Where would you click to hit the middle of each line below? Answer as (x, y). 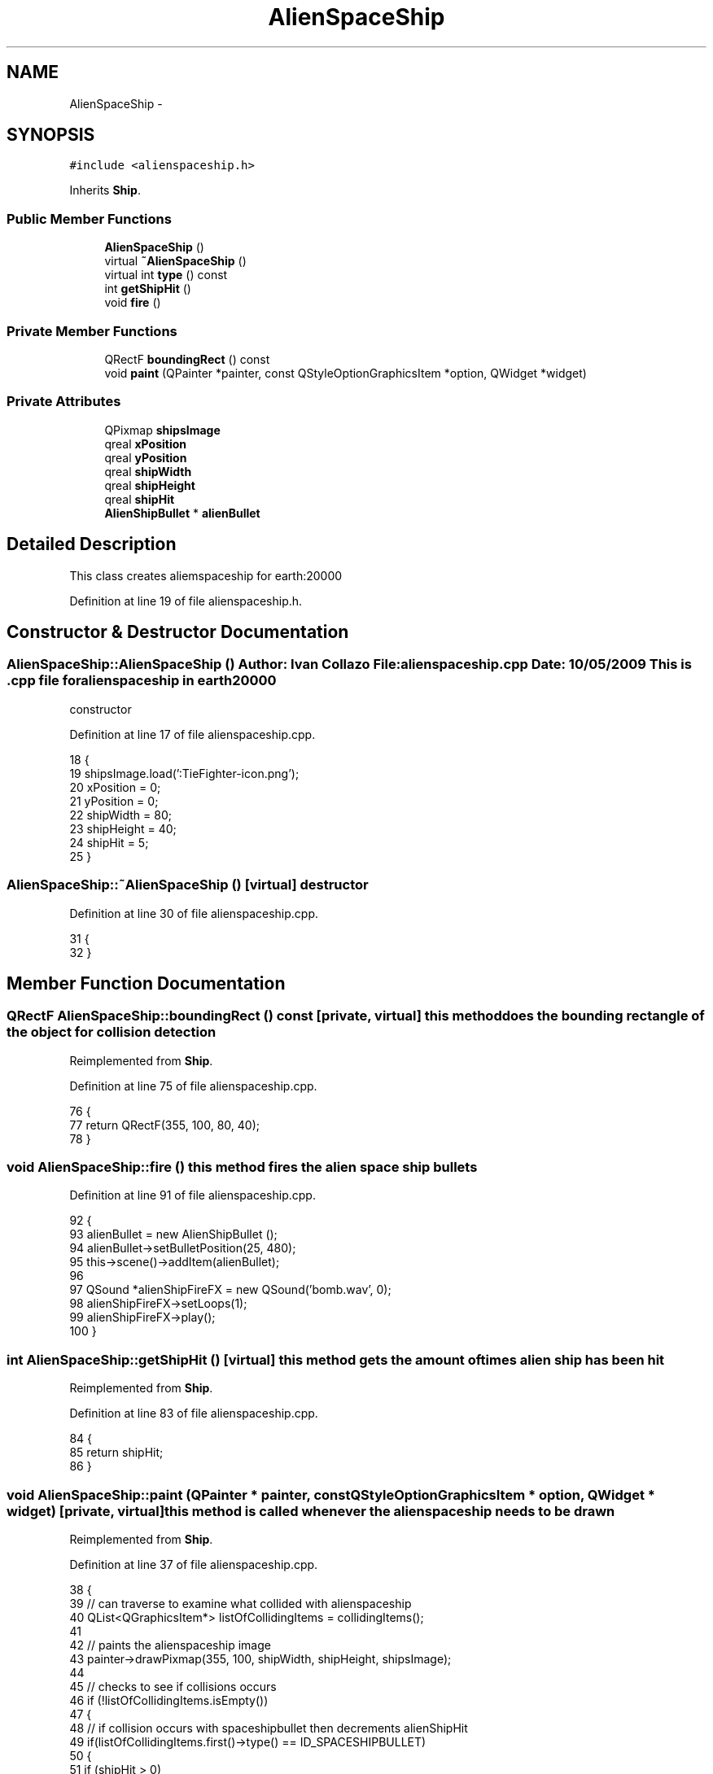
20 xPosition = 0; (115, 787)
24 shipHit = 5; (109, 842)
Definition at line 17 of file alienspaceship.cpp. (192, 734)
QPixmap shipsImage (162, 430)
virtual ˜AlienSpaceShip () (175, 261)
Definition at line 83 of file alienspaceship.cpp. (194, 1414)
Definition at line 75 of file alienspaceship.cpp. (193, 1086)
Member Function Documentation (146, 983)
